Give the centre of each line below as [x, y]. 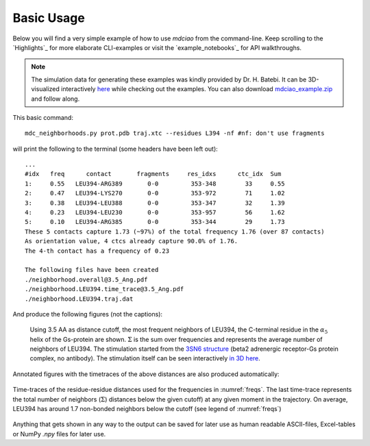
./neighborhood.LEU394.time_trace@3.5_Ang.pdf [104, 289]
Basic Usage [49, 18]
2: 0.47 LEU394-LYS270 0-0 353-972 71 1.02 [155, 193]
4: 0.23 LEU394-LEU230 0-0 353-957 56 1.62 [155, 213]
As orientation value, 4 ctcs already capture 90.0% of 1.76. [132, 241]
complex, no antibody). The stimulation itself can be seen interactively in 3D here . [145, 358]
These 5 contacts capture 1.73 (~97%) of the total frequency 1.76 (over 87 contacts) [175, 232]
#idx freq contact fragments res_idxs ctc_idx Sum [153, 174]
